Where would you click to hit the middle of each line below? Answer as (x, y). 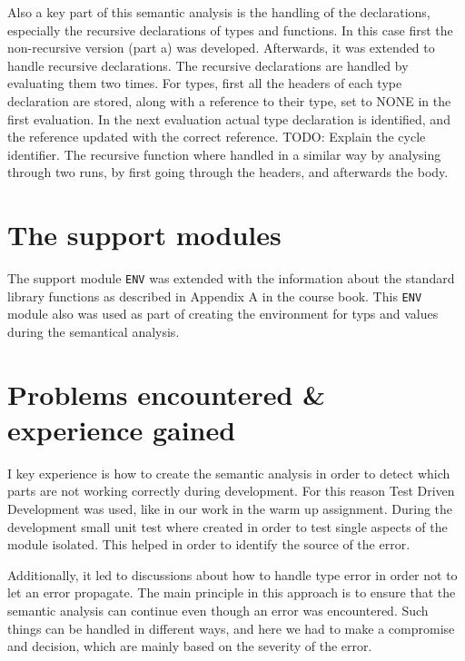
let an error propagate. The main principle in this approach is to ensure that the (232, 592)
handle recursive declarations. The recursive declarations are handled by (208, 65)
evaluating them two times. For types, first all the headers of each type (205, 83)
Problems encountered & (167, 394)
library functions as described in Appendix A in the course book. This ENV (215, 296)
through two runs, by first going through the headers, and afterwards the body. (228, 172)
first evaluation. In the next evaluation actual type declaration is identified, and (229, 118)
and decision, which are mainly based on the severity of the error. (190, 646)
